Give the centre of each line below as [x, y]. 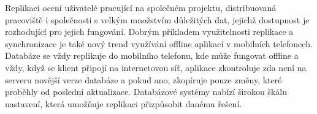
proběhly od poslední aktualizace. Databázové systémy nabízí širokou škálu [146, 92]
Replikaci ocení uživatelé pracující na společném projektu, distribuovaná [141, 7]
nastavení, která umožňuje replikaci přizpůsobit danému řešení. [124, 103]
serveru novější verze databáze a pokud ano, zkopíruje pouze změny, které [143, 79]
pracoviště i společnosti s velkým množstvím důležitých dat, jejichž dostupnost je [157, 19]
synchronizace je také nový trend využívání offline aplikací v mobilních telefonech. [159, 43]
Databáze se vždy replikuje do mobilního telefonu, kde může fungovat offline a [152, 55]
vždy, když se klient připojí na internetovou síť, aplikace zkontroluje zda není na [156, 67]
